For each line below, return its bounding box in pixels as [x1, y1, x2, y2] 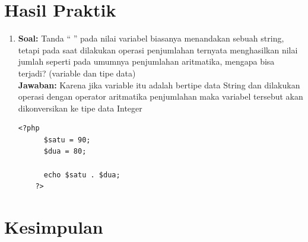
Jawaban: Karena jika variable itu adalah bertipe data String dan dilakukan [18, 78, 300, 91]
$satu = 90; [43, 135, 91, 144]
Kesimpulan [4, 215, 103, 239]
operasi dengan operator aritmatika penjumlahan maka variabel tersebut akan [18, 90, 303, 103]
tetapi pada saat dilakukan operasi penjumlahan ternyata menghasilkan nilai [18, 43, 298, 56]
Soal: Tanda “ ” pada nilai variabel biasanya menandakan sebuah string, [18, 32, 284, 44]
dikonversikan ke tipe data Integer [18, 101, 142, 114]
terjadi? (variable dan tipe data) [18, 66, 136, 79]
